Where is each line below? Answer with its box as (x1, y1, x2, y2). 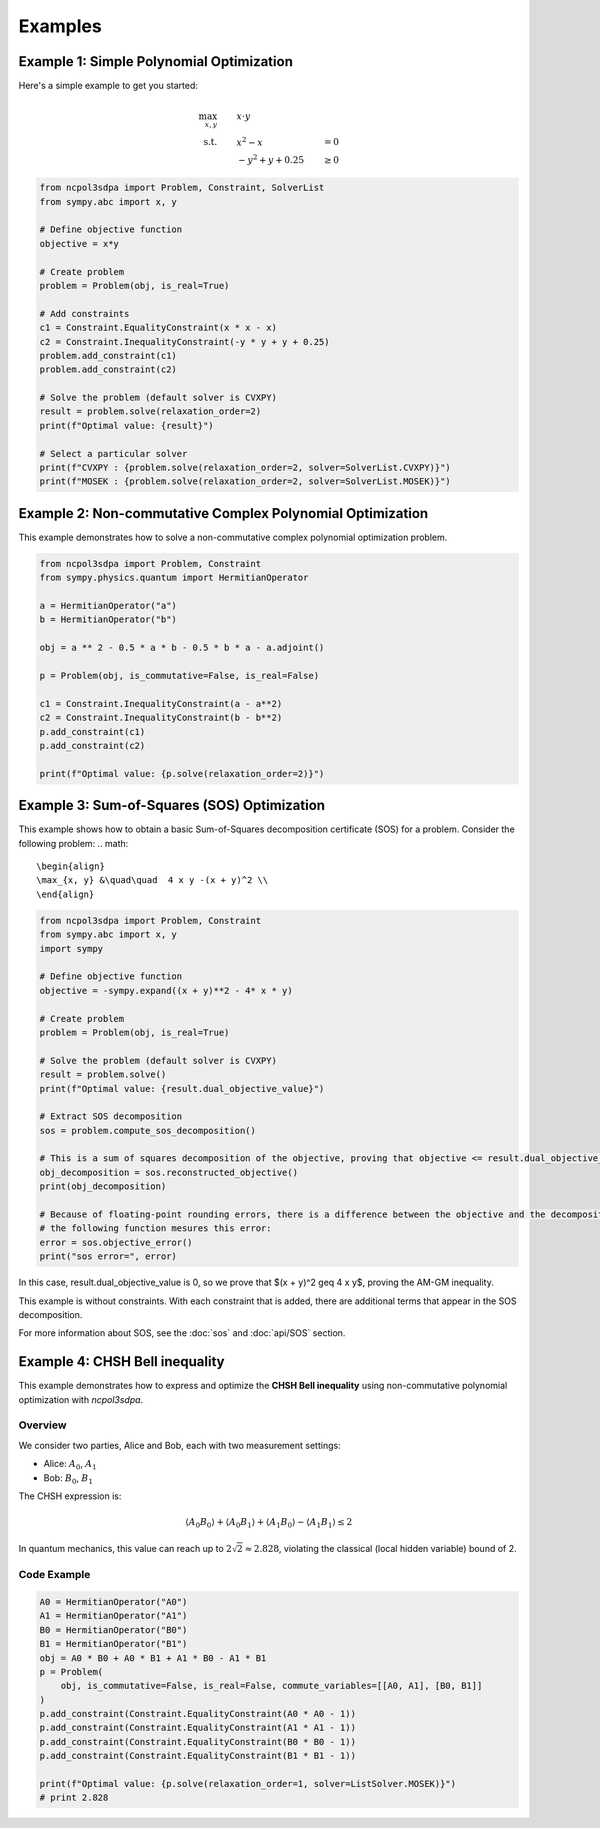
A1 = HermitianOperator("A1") (39, 1610, 188, 1622)
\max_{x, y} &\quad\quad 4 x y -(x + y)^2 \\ (36, 875, 269, 886)
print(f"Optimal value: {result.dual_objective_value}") (39, 1083, 325, 1094)
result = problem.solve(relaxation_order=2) (39, 406, 262, 417)
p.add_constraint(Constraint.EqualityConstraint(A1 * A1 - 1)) (39, 1722, 357, 1734)
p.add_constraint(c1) (39, 726, 146, 737)
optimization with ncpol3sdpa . (18, 1393, 144, 1405)
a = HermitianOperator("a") (39, 600, 177, 612)
